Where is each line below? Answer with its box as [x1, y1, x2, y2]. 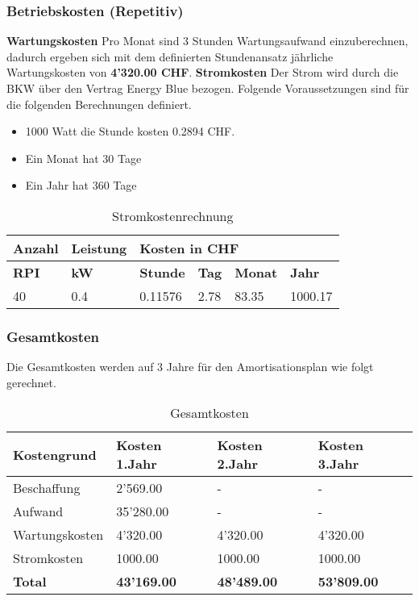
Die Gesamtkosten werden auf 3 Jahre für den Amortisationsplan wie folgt [6, 358, 374, 375]
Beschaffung [13, 478, 81, 498]
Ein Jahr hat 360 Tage [25, 177, 137, 194]
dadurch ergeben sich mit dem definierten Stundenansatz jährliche [6, 48, 334, 65]
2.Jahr [217, 454, 259, 474]
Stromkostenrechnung [112, 206, 234, 225]
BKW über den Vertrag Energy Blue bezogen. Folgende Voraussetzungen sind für [6, 80, 409, 96]
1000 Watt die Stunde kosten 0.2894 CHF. [25, 123, 235, 140]
